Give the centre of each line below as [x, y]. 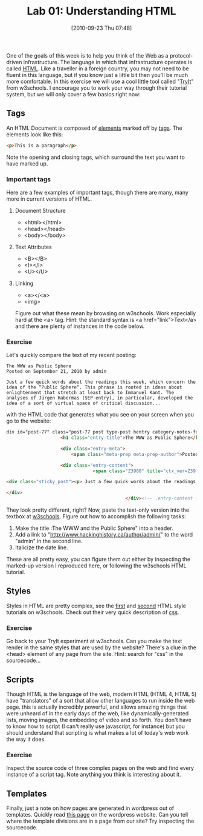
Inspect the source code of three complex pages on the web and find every [100, 768]
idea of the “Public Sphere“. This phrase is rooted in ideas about [94, 387]
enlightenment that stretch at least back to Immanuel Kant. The [90, 393]
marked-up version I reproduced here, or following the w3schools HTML [96, 566]
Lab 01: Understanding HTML [101, 11]
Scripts [20, 679]
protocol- [181, 55]
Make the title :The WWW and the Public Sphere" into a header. [94, 528]
